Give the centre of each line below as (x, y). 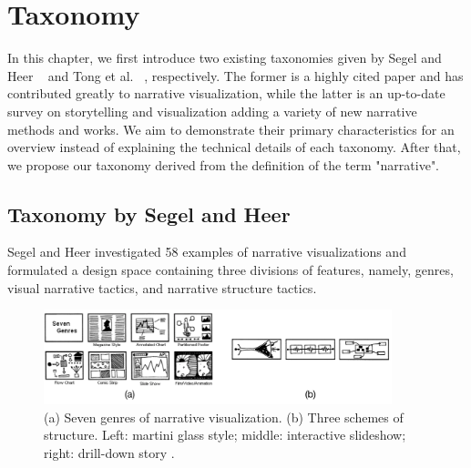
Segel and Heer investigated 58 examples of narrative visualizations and (207, 252)
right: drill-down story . (109, 453)
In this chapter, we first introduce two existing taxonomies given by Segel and (225, 58)
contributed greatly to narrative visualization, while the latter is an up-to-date (226, 93)
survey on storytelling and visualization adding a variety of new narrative (212, 111)
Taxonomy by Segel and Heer (149, 214)
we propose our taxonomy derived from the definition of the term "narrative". (224, 164)
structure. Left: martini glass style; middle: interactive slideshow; (225, 435)
